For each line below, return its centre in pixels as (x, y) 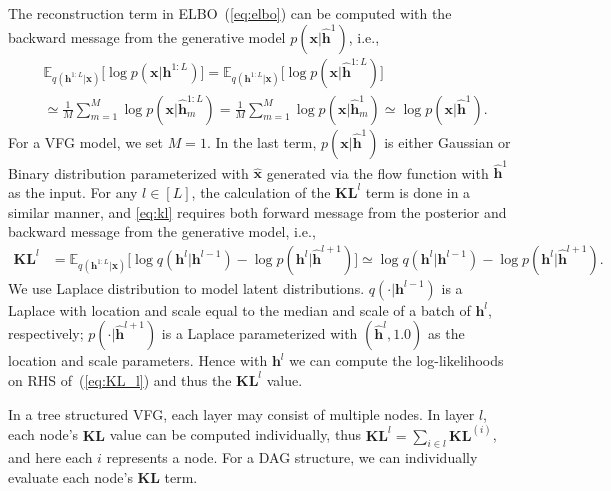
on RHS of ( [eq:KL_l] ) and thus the (120, 379)
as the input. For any (73, 191)
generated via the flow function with (377, 172)
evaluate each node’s (70, 476)
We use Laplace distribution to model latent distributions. (186, 287)
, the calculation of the (261, 191)
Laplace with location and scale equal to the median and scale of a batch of (239, 309)
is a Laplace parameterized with (259, 333)
